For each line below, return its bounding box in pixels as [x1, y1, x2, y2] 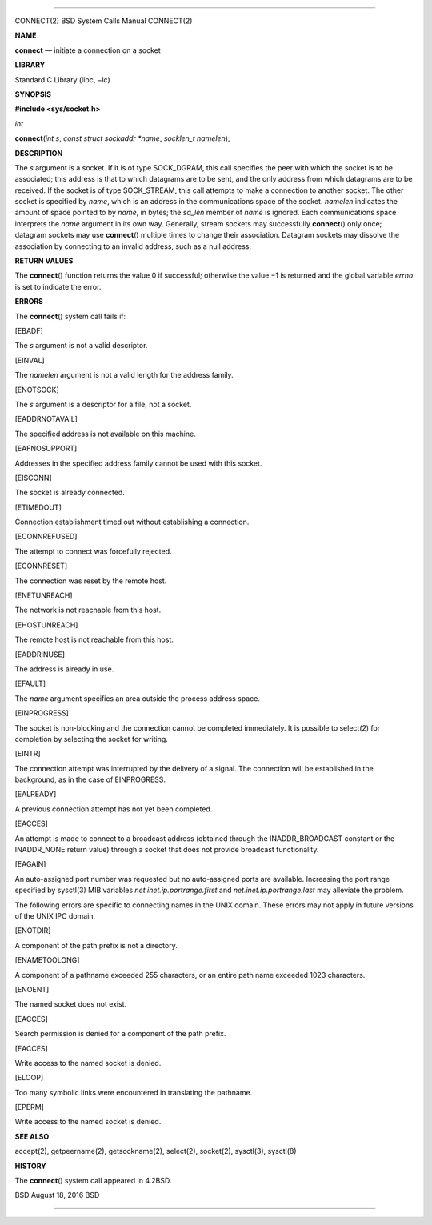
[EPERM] [14, 1103, 44, 1112]
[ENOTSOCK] [14, 385, 59, 394]
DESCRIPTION [14, 148, 63, 158]
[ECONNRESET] [14, 561, 68, 571]
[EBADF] [14, 326, 43, 335]
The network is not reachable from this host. [14, 605, 162, 615]
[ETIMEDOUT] [14, 502, 62, 512]
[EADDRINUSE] [14, 649, 66, 659]
